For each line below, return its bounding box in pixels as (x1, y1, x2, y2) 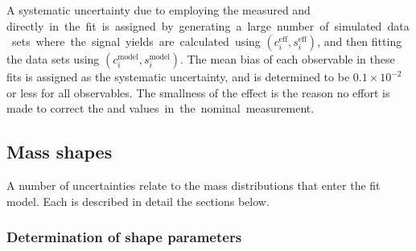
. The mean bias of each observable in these (180, 51, 395, 68)
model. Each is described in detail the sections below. (6, 192, 270, 209)
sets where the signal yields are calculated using (11, 33, 261, 50)
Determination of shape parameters (6, 227, 242, 247)
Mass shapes (6, 139, 113, 164)
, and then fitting (317, 33, 402, 50)
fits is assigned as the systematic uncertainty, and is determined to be (6, 68, 350, 85)
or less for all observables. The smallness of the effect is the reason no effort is (6, 84, 390, 101)
